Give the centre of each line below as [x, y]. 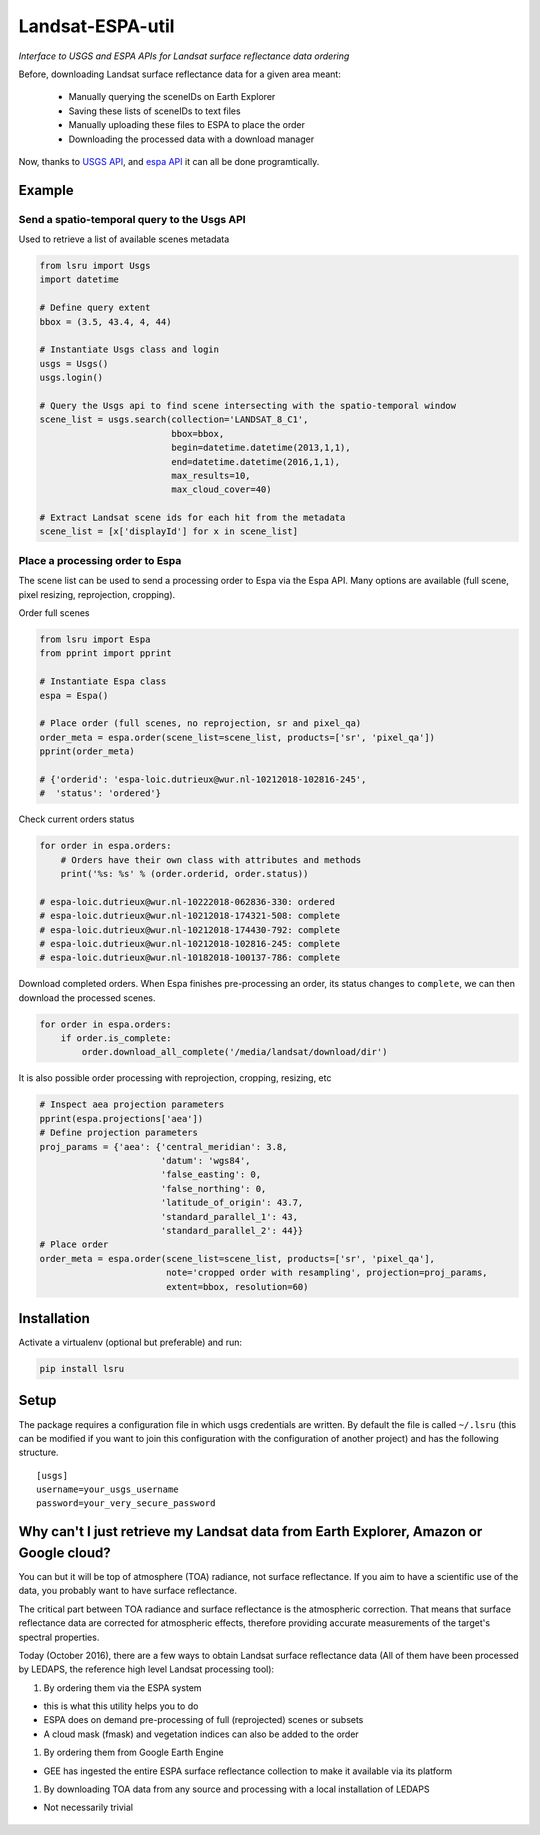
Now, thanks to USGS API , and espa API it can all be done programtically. [169, 161]
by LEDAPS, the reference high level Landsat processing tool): [146, 1669]
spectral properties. [59, 1637]
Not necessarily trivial [88, 1807]
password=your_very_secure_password [126, 1503]
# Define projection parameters [119, 1133]
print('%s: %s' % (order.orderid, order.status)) [184, 873]
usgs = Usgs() [74, 363]
